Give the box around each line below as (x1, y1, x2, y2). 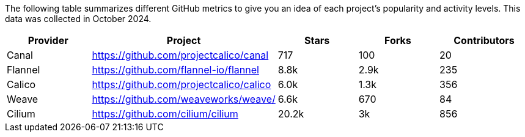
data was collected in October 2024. (5, 13, 152, 24)
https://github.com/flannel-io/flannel (92, 64, 259, 76)
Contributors (453, 34, 515, 46)
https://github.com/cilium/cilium (92, 108, 238, 120)
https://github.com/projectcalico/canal (92, 49, 269, 61)
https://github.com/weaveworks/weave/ (92, 93, 276, 105)
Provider (28, 34, 68, 46)
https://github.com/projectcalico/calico (92, 78, 271, 91)
